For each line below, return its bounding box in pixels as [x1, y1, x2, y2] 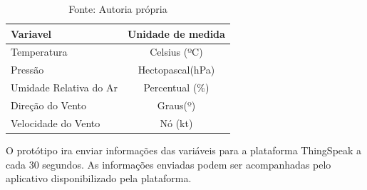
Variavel [11, 26, 52, 41]
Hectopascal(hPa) [138, 62, 215, 77]
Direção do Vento [11, 97, 87, 112]
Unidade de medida [127, 26, 225, 41]
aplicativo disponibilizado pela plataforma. [6, 171, 192, 186]
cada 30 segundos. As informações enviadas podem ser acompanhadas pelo [6, 156, 331, 171]
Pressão [11, 62, 44, 77]
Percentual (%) [143, 80, 210, 95]
